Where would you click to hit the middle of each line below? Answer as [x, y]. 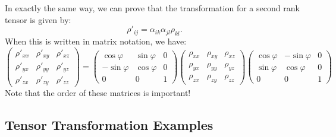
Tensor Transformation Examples [109, 125]
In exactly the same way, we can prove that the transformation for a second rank [152, 8]
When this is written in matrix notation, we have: [96, 41]
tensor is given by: [38, 19]
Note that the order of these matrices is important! [98, 93]
